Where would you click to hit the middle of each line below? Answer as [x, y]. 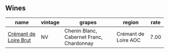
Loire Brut [19, 40]
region [131, 22]
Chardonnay [79, 43]
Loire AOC [129, 40]
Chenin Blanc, [81, 30]
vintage [50, 22]
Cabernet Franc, [84, 37]
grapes [88, 22]
